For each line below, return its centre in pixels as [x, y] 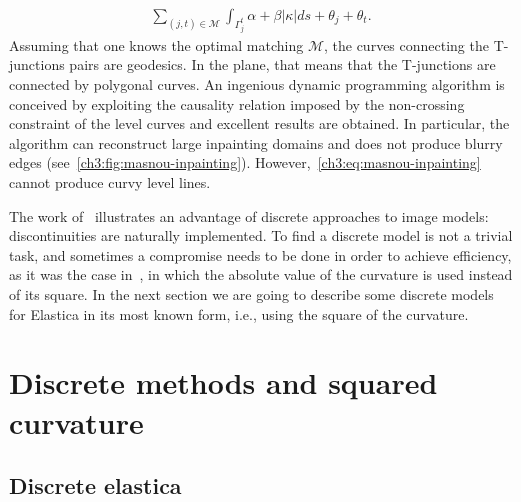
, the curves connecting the [406, 44]
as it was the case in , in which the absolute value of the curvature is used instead [261, 274]
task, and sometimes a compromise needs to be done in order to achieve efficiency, [260, 254]
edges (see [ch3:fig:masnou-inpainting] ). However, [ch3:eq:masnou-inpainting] [245, 162]
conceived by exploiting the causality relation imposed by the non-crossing [237, 103]
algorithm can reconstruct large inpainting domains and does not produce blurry [256, 142]
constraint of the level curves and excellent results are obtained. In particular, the [259, 123]
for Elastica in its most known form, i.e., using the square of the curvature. [239, 313]
